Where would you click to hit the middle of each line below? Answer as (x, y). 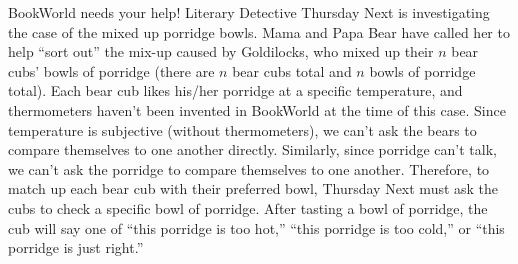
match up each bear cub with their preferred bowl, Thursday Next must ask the (253, 188)
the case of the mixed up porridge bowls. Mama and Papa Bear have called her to (259, 31)
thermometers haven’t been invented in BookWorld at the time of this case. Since (257, 109)
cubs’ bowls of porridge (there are (111, 70)
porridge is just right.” (76, 247)
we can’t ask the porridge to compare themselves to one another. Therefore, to (249, 168)
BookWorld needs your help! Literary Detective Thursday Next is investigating (249, 12)
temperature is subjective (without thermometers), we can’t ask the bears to (242, 129)
